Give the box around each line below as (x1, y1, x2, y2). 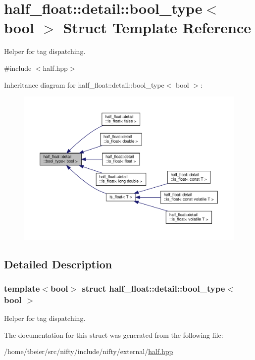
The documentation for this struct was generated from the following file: (4, 329, 223, 340)
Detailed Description (4, 256, 112, 271)
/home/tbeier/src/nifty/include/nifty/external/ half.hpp (4, 346, 173, 357)
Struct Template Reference (63, 17, 251, 38)
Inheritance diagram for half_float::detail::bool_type (4, 79, 164, 90)
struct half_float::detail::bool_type (82, 282, 225, 294)
